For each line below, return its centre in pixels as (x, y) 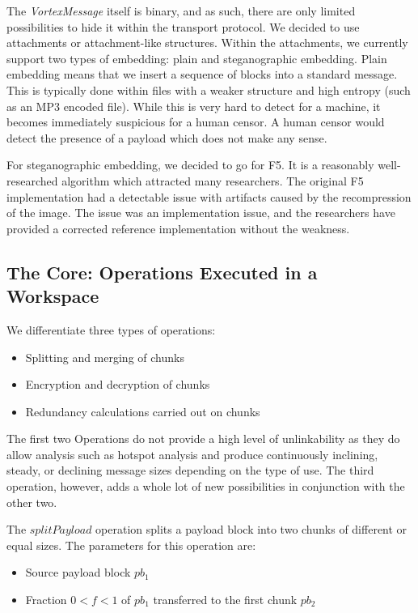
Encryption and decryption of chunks (118, 384)
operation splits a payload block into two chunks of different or (251, 529)
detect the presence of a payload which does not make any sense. (167, 137)
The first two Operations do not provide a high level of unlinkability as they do (203, 438)
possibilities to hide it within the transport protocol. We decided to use (183, 26)
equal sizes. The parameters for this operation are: (131, 545)
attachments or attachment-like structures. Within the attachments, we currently (207, 43)
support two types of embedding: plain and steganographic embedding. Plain (197, 58)
